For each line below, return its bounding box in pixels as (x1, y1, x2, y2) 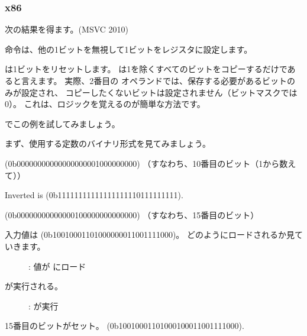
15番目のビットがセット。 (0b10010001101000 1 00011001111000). (5, 319, 244, 332)
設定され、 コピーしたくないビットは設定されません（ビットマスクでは (21, 86, 298, 98)
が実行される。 (5, 280, 63, 292)
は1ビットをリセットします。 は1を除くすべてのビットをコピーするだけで (5, 63, 287, 75)
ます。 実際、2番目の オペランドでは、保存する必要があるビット (37, 75, 287, 86)
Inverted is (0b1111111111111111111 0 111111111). (5, 189, 183, 201)
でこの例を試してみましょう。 (5, 117, 120, 130)
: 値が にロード (28, 260, 86, 272)
